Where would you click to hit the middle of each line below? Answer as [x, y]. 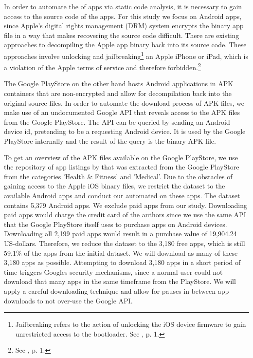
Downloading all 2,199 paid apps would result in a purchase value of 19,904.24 [120, 234]
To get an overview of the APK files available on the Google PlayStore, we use [121, 157]
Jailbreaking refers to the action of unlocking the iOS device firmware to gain [131, 324]
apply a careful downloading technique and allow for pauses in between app [117, 291]
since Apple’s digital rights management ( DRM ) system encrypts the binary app [124, 26]
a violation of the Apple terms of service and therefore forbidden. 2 [102, 66]
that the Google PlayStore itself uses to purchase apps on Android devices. [116, 224]
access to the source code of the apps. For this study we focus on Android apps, [123, 16]
